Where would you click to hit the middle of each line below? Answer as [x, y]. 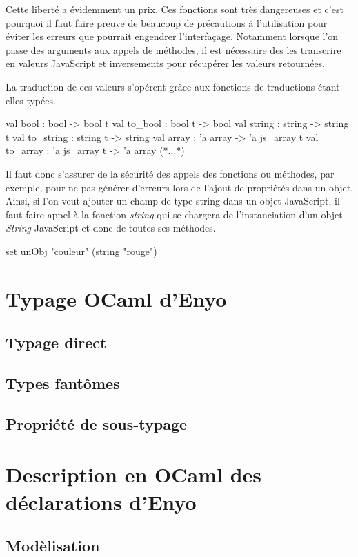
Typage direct [56, 342]
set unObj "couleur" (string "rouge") [81, 251]
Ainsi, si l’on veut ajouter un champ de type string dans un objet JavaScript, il [173, 201]
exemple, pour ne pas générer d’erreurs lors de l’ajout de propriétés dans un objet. [179, 187]
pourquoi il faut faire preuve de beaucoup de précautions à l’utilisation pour [167, 22]
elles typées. [31, 100]
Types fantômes [63, 383]
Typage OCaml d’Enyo [116, 298]
